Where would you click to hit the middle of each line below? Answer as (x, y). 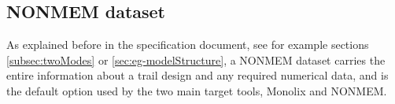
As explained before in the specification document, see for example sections (188, 45)
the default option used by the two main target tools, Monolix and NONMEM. (197, 90)
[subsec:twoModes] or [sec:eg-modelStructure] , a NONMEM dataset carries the (196, 59)
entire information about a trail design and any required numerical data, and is (197, 75)
